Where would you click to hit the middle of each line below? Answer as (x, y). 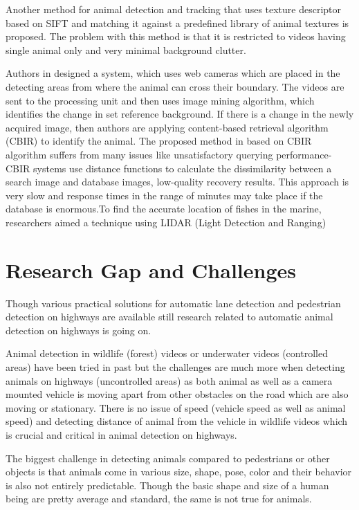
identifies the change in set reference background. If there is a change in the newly (180, 114)
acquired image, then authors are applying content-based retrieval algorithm (167, 127)
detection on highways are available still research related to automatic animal (169, 317)
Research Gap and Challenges (151, 270)
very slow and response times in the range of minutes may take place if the (164, 195)
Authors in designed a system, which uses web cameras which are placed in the (173, 73)
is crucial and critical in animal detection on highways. (121, 434)
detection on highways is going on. (79, 330)
